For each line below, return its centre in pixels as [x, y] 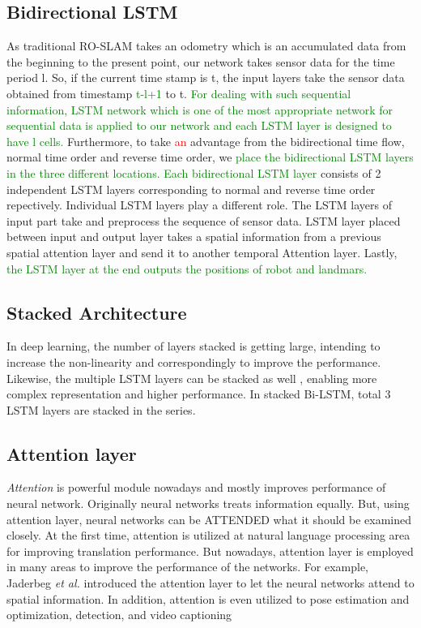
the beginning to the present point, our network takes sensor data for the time [201, 61]
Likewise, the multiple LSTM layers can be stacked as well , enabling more [192, 378]
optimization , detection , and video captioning [119, 615]
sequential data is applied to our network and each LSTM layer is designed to [199, 125]
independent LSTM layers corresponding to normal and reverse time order [191, 189]
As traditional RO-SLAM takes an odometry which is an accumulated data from [206, 46]
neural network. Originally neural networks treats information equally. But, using [208, 503]
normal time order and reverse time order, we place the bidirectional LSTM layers [210, 157]
